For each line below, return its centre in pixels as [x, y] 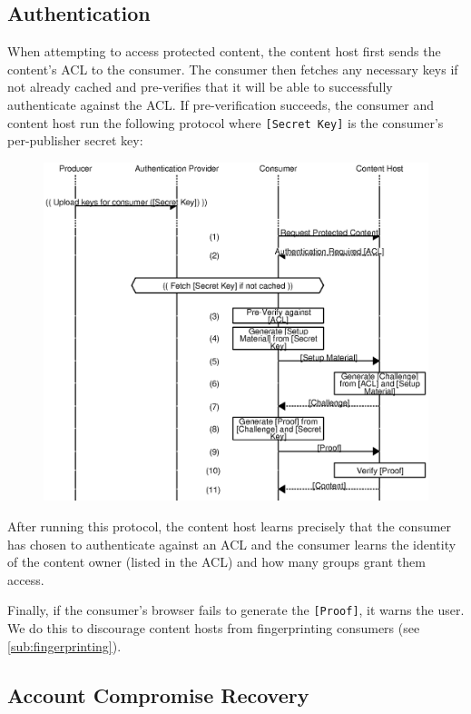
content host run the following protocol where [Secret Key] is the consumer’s [226, 122]
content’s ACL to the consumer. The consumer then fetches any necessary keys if [233, 69]
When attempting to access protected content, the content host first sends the [224, 51]
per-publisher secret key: [75, 140]
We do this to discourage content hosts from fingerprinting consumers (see [214, 628]
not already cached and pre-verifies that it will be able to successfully [200, 87]
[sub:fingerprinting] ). [64, 645]
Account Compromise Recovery [158, 694]
